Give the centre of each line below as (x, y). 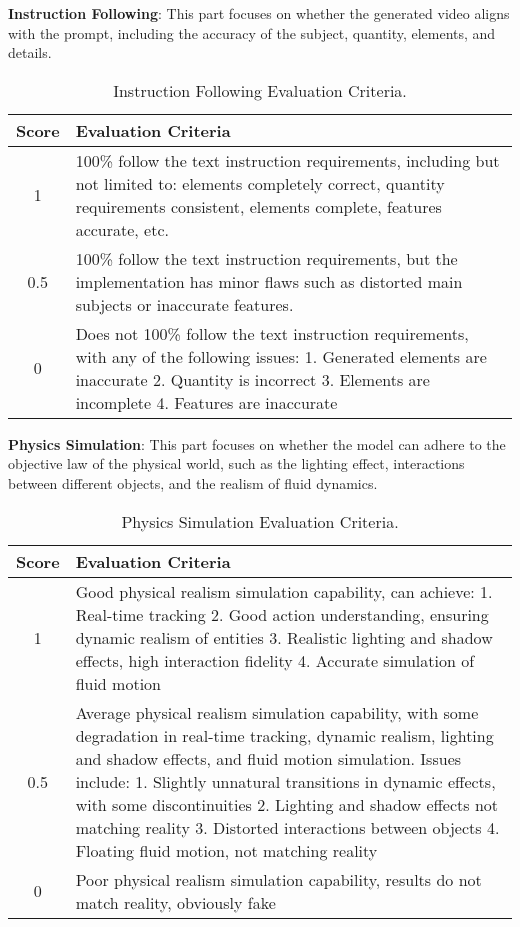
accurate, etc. (122, 229)
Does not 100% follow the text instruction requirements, (272, 333)
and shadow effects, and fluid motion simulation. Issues (268, 758)
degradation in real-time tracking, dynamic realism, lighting (284, 735)
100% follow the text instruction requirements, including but (287, 160)
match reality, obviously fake (175, 902)
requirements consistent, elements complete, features (258, 206)
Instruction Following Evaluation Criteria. (260, 90)
